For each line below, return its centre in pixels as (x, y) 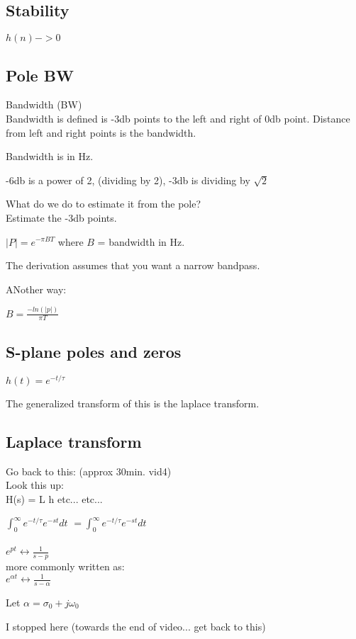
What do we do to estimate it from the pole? (104, 204)
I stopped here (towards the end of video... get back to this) (136, 626)
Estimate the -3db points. (61, 217)
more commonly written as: (65, 566)
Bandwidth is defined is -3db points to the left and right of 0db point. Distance (178, 118)
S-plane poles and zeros (94, 351)
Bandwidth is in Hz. (50, 156)
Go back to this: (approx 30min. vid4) (89, 471)
